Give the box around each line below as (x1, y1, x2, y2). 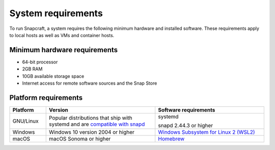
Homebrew (158, 135, 185, 142)
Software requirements (158, 106, 215, 114)
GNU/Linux (12, 117, 39, 124)
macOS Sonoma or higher (48, 135, 111, 142)
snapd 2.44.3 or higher (158, 122, 213, 129)
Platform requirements (9, 93, 83, 102)
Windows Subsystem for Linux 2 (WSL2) (158, 128, 255, 135)
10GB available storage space (22, 73, 85, 79)
